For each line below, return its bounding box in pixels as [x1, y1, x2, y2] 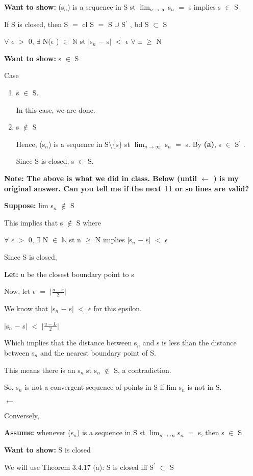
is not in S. [187, 382, 222, 392]
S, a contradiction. [114, 364, 171, 375]
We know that [4, 303, 48, 313]
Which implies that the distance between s [4, 337, 137, 348]
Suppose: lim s [4, 200, 54, 211]
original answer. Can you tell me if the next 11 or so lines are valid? [4, 183, 249, 193]
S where [76, 217, 102, 228]
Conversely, [4, 410, 39, 420]
